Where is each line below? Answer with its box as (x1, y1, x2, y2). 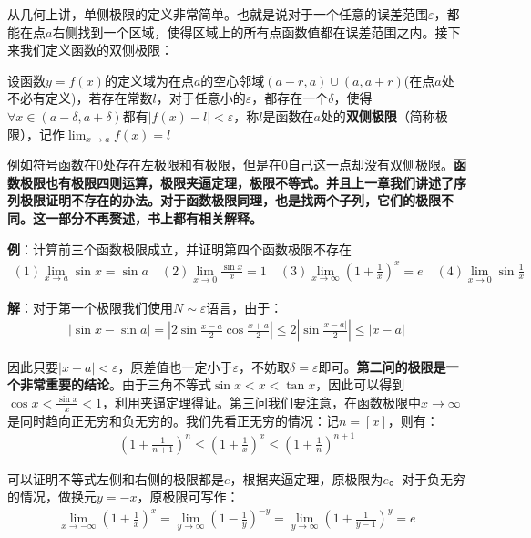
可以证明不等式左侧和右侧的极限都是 (7, 469, 224, 488)
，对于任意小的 (156, 88, 246, 108)
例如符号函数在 (7, 155, 97, 174)
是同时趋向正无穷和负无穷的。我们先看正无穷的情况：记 (7, 410, 339, 429)
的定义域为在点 (104, 70, 194, 89)
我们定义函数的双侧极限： (19, 40, 173, 59)
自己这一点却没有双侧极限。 (288, 155, 454, 174)
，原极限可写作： (137, 487, 240, 506)
